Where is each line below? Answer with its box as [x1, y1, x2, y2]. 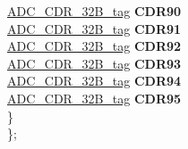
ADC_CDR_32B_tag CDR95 [7, 88, 182, 107]
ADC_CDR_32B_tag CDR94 [7, 71, 182, 90]
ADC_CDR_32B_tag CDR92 [7, 37, 182, 55]
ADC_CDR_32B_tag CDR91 [7, 19, 182, 37]
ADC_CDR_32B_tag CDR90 [7, 2, 182, 20]
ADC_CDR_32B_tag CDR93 [7, 54, 182, 72]
